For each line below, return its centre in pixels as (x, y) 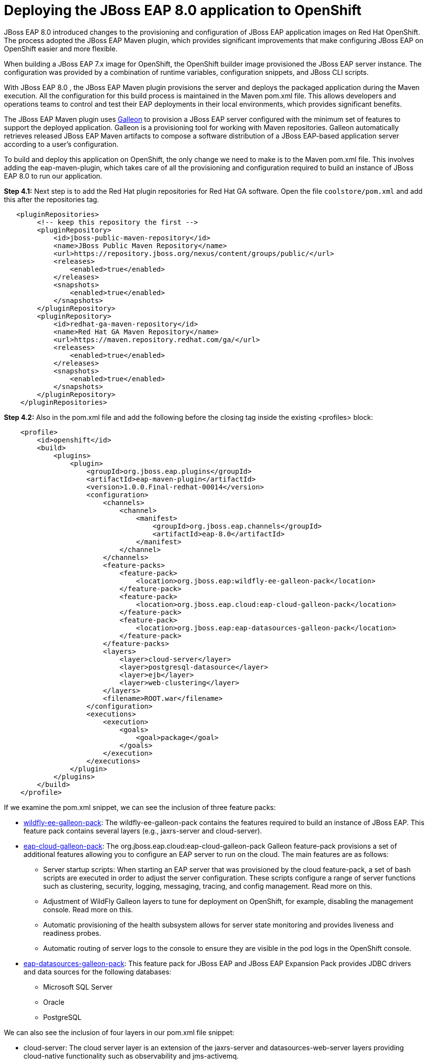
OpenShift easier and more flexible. (61, 48)
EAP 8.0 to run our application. (53, 176)
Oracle (54, 1002)
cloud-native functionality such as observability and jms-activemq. (131, 1056)
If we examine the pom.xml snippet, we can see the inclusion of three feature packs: (140, 807)
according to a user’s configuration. (61, 144)
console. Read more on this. (88, 909)
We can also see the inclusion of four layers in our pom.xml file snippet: (119, 1032)
